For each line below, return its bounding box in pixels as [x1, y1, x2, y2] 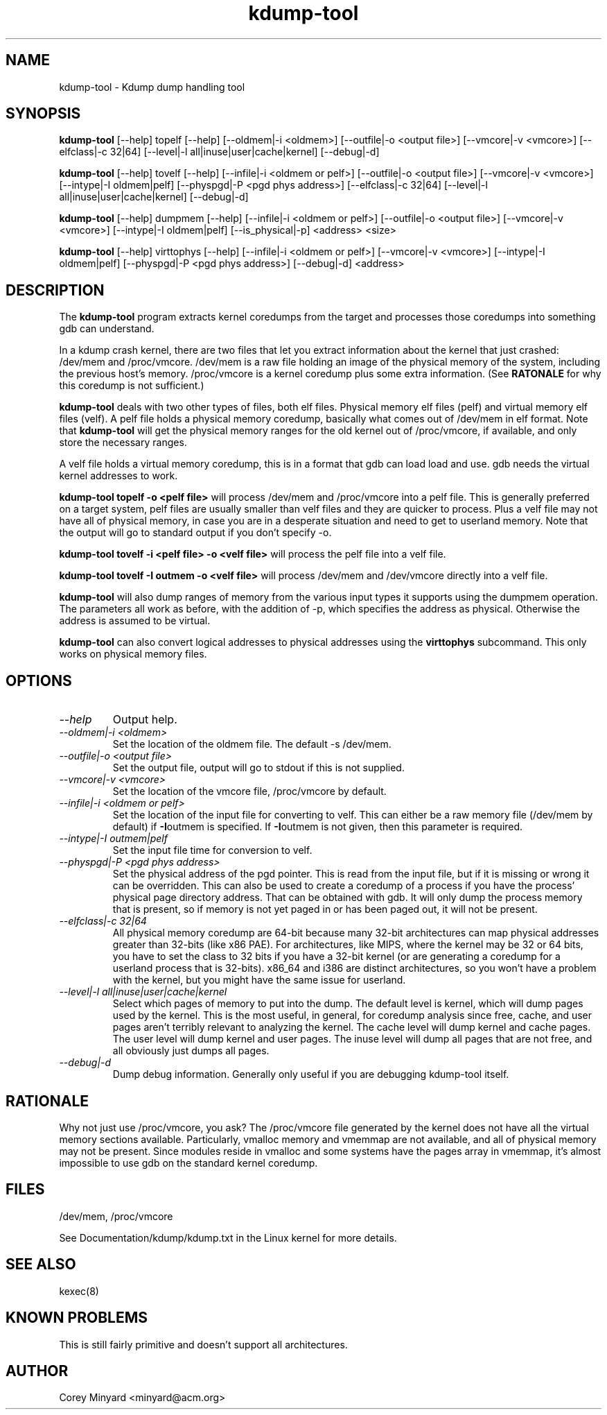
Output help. [112, 712, 177, 727]
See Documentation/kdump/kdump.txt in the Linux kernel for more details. [59, 1231, 397, 1244]
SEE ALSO [6, 1255, 76, 1273]
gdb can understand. [59, 323, 155, 335]
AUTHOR [6, 1362, 69, 1380]
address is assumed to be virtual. [59, 615, 211, 627]
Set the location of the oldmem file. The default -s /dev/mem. [112, 738, 392, 751]
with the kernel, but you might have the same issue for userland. [112, 974, 406, 986]
